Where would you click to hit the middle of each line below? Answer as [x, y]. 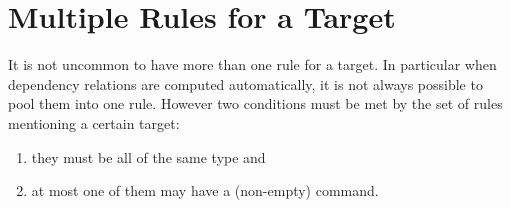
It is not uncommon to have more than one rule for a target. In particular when [252, 64]
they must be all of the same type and [148, 156]
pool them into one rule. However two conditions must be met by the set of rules [255, 103]
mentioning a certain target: [94, 122]
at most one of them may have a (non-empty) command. [205, 190]
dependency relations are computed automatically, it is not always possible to [245, 83]
